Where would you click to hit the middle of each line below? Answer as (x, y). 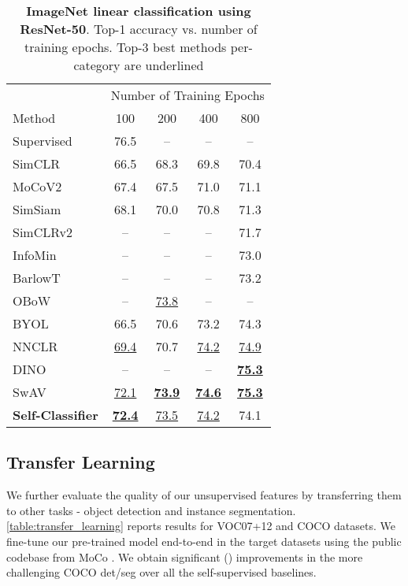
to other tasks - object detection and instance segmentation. (151, 510)
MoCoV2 (37, 186)
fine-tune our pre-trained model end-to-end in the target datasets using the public (204, 541)
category (97, 65)
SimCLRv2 (43, 232)
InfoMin (35, 255)
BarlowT (37, 278)
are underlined (164, 65)
